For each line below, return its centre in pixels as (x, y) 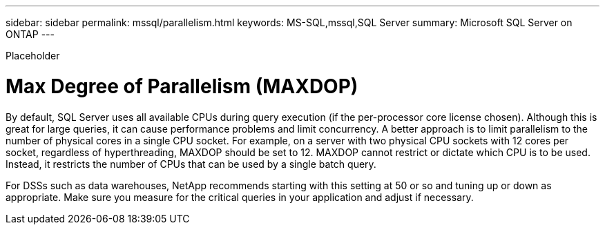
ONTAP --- (30, 34)
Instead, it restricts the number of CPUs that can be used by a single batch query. (191, 164)
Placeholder (33, 56)
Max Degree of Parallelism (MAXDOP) (182, 86)
